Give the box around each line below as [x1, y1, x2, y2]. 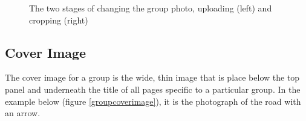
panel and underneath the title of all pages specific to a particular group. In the [5, 82, 301, 95]
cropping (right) [29, 13, 88, 26]
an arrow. [5, 107, 41, 119]
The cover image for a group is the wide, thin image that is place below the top [5, 71, 300, 84]
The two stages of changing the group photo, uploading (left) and [29, 2, 272, 14]
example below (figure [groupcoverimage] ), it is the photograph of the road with [5, 95, 301, 107]
